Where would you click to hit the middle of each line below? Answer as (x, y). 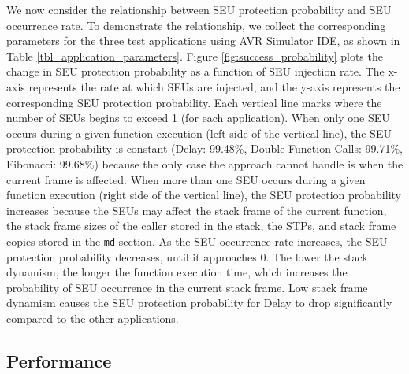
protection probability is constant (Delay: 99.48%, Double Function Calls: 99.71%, (204, 148)
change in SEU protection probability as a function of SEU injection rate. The (195, 71)
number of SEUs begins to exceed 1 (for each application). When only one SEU (198, 118)
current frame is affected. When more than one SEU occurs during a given (186, 179)
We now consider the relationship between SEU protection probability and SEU (199, 9)
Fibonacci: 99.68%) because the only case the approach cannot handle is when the (205, 163)
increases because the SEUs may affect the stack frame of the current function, (197, 210)
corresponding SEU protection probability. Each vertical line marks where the (194, 102)
